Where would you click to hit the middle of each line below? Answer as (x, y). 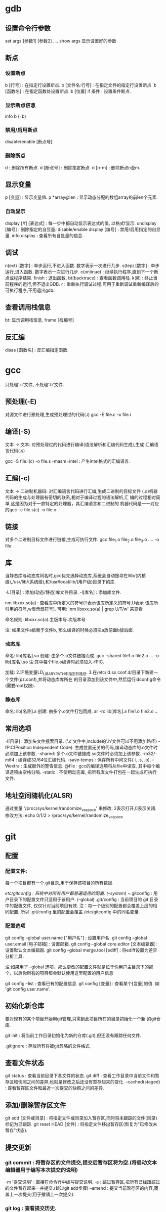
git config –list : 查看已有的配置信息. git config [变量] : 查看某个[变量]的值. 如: (83, 983)
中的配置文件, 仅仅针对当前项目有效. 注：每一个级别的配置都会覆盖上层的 (79, 906)
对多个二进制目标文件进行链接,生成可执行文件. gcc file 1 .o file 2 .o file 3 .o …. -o (82, 540)
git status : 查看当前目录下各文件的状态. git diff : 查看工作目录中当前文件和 (80, 1076)
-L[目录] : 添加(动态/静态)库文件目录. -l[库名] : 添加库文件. (63, 592)
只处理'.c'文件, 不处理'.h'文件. (35, 385)
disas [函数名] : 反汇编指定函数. (37, 350)
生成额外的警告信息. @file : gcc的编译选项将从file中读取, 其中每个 (89, 766)
